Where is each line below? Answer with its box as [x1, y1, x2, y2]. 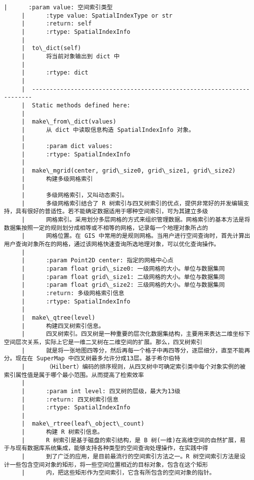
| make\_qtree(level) [21, 314, 96, 321]
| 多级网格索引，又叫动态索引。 [21, 192, 128, 199]
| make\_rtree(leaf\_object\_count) [21, 420, 145, 428]
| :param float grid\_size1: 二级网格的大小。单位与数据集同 [21, 273, 225, 280]
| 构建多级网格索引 [21, 175, 93, 182]
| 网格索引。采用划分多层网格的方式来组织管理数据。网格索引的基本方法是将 [21, 216, 251, 224]
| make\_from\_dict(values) [21, 118, 117, 126]
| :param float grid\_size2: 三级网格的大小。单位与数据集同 [21, 281, 225, 289]
